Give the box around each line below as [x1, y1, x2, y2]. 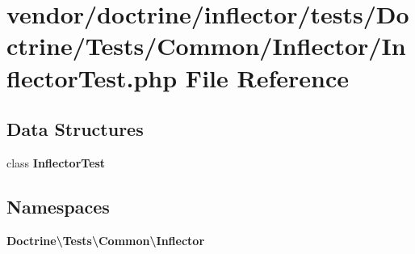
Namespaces [6, 193, 110, 218]
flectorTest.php [6, 61, 178, 94]
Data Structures [6, 116, 144, 142]
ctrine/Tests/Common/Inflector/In [6, 29, 406, 62]
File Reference [185, 61, 349, 94]
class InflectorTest [6, 154, 106, 171]
